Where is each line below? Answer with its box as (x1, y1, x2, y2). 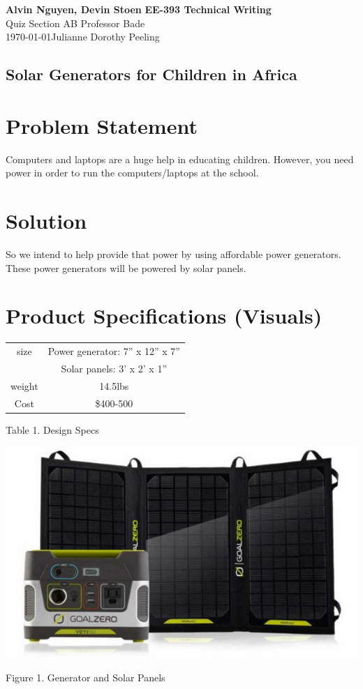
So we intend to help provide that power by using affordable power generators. (6, 247, 341, 261)
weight (10, 378, 38, 393)
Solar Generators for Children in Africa (6, 63, 297, 85)
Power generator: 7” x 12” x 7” (47, 344, 180, 358)
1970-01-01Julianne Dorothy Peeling (6, 29, 160, 44)
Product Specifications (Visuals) (6, 301, 323, 330)
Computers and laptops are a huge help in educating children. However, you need (6, 151, 354, 166)
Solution (6, 206, 87, 235)
